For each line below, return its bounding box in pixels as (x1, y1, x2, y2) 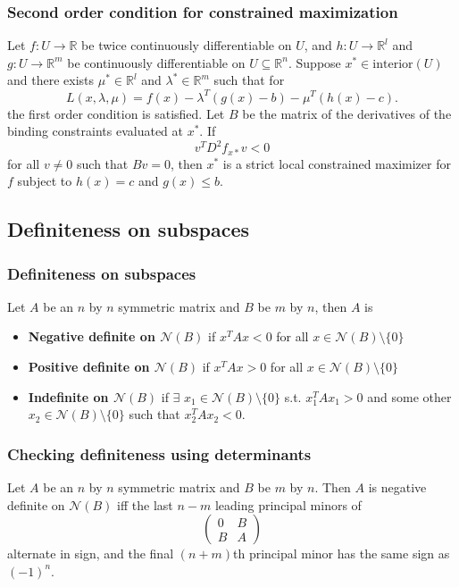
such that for (213, 71, 285, 89)
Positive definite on (28, 357, 150, 376)
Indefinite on (28, 387, 109, 406)
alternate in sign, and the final (7, 544, 174, 563)
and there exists (7, 71, 95, 89)
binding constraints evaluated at (7, 122, 183, 140)
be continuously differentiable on (67, 53, 246, 71)
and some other (367, 387, 452, 406)
